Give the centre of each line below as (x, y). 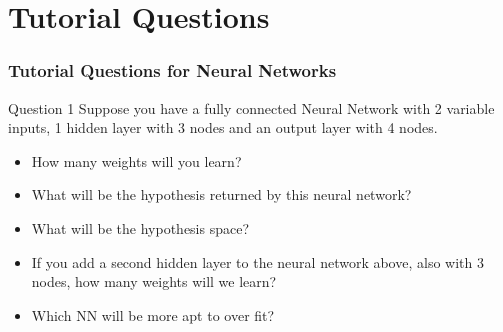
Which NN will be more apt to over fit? (153, 314)
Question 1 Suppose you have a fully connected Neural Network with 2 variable (251, 107)
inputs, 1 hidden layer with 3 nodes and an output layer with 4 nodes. (223, 127)
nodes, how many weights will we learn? (154, 281)
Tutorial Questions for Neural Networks (172, 70)
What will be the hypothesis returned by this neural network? (221, 194)
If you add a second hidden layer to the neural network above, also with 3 (257, 261)
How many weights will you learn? (136, 160)
